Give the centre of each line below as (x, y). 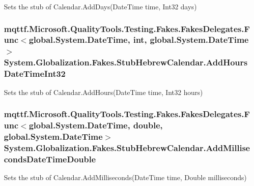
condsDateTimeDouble (50, 159)
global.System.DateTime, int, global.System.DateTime (139, 40)
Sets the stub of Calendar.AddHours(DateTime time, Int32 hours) (103, 92)
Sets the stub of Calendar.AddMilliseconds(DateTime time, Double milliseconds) (126, 177)
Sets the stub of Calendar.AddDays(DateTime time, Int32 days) (100, 6)
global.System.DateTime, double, (96, 125)
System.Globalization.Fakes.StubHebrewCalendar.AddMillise (127, 147)
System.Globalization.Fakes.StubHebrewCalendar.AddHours (126, 62)
